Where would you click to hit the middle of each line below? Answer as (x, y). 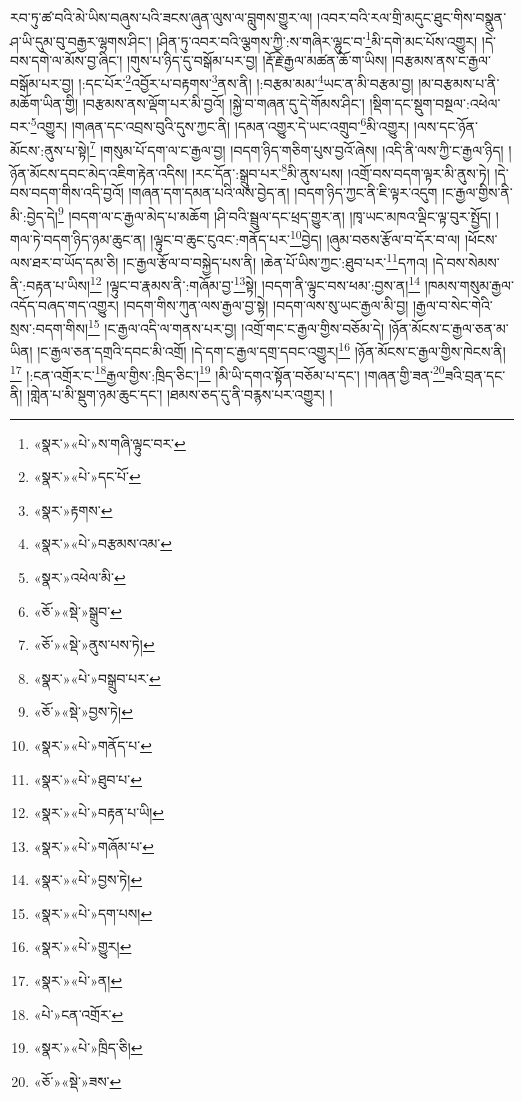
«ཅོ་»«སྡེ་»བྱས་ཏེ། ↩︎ (83, 711)
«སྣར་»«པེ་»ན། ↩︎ (78, 980)
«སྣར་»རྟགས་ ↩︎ (73, 509)
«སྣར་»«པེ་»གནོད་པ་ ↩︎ (92, 744)
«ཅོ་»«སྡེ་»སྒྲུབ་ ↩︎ (77, 610)
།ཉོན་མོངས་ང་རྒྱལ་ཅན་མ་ (448, 327)
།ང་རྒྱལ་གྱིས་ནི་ (477, 192)
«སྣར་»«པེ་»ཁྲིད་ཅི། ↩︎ (88, 1047)
